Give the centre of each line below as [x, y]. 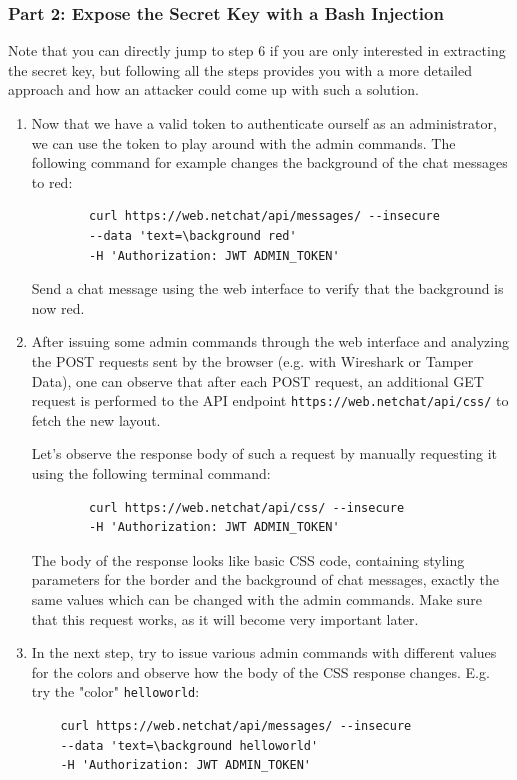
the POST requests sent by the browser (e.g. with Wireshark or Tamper [252, 360]
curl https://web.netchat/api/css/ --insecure [247, 507]
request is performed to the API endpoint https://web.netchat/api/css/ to [270, 400]
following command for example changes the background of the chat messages [269, 162]
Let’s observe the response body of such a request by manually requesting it [264, 453]
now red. [58, 307]
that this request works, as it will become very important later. [225, 618]
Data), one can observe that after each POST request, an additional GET [257, 380]
